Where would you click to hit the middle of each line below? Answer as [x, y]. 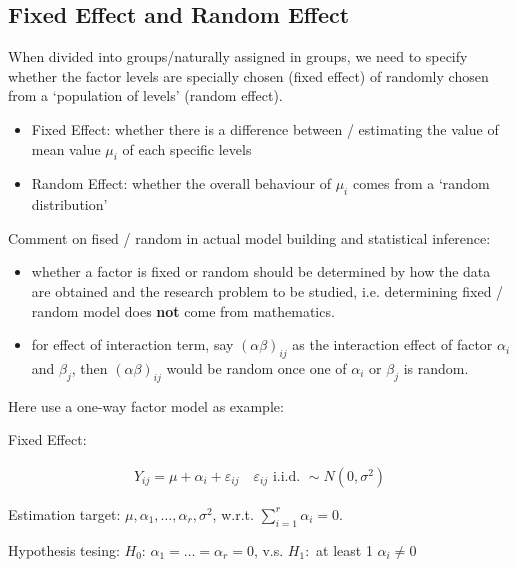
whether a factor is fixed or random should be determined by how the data [261, 271]
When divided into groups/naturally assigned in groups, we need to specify [238, 56]
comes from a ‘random [421, 183]
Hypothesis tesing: [64, 549]
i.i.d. [286, 476]
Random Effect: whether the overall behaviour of [181, 183]
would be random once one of [256, 367]
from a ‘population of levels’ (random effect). [145, 95]
